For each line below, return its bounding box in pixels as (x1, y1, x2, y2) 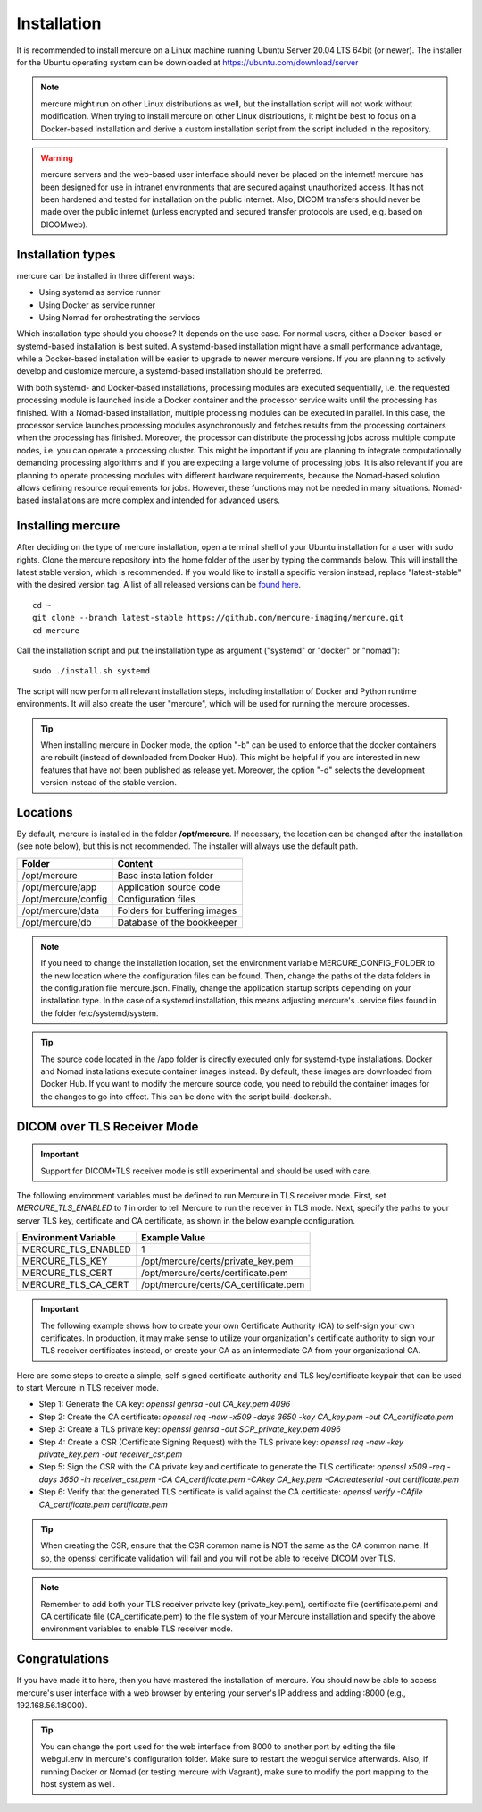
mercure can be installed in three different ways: (16, 270, 195, 281)
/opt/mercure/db (21, 916, 93, 928)
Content (117, 857, 154, 869)
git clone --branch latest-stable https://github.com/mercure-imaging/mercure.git (32, 613, 404, 623)
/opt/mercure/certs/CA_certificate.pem (141, 1279, 305, 1291)
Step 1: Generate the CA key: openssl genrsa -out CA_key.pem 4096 (38, 1399, 291, 1410)
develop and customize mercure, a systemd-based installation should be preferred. (16, 366, 323, 377)
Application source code (117, 881, 220, 893)
